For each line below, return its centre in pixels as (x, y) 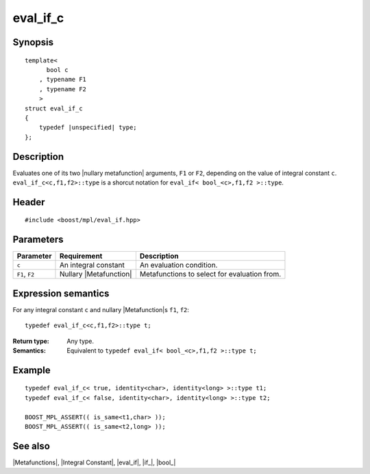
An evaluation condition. (178, 265)
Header (29, 202)
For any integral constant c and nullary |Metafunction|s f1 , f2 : (101, 309)
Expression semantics (61, 293)
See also (32, 446)
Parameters (38, 240)
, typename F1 (63, 80)
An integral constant (92, 265)
